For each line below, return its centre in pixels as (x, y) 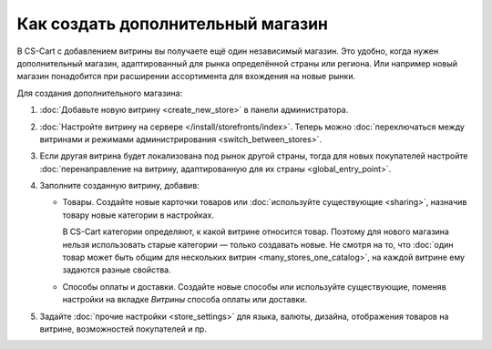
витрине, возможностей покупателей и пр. (123, 329)
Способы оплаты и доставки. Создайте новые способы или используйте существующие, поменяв (254, 286)
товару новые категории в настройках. (138, 215)
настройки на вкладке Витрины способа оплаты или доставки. (184, 300)
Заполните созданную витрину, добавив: (119, 186)
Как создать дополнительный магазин (172, 24)
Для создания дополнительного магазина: (100, 93)
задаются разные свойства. (117, 270)
